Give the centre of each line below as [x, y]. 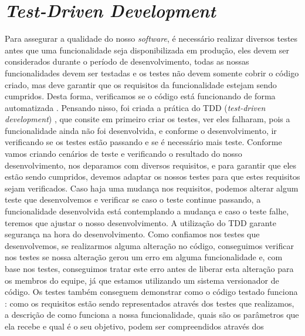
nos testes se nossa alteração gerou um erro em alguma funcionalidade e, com [144, 257]
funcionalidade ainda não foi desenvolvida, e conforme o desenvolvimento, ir [141, 130]
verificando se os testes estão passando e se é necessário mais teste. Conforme [143, 142]
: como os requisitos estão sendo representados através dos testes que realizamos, [150, 303]
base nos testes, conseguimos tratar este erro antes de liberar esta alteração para [149, 268]
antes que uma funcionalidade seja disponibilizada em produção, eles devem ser [147, 50]
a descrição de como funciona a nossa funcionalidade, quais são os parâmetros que [152, 315]
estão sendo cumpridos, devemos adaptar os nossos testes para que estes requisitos [152, 177]
